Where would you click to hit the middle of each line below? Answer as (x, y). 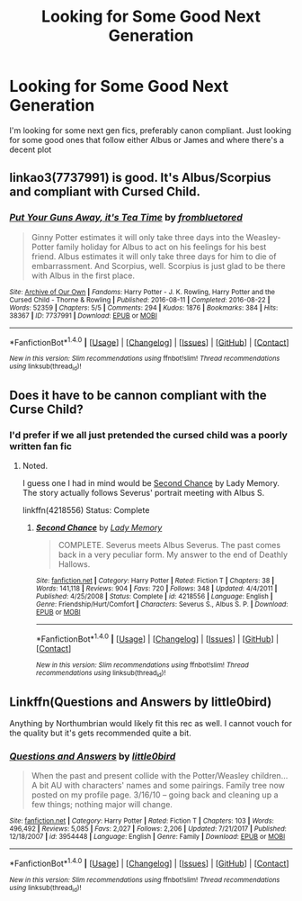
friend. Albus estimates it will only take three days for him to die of (154, 256)
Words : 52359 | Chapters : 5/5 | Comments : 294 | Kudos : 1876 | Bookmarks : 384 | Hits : (144, 308)
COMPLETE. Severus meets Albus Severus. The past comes (169, 545)
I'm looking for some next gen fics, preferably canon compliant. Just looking (151, 130)
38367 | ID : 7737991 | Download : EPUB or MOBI (83, 315)
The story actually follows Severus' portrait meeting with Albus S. (143, 493)
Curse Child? (46, 410)
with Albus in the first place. (83, 275)
